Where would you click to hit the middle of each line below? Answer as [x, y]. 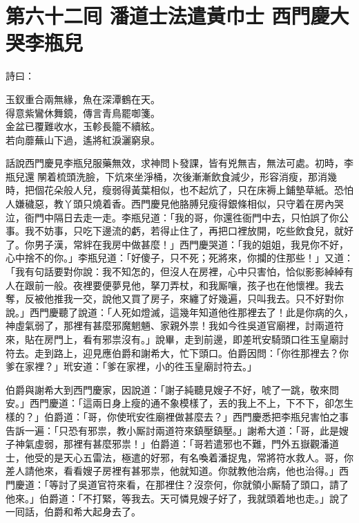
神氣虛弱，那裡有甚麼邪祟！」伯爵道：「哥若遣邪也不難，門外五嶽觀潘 [172, 444]
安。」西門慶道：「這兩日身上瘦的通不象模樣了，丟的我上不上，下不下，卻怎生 [179, 403]
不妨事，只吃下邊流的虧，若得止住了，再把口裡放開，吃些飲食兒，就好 [194, 231]
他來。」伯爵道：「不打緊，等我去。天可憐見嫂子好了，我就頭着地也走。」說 [172, 498]
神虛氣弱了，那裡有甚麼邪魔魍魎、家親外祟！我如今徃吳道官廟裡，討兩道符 [175, 325]
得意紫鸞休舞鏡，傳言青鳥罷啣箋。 [83, 112]
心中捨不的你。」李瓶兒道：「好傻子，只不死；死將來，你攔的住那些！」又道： [179, 258]
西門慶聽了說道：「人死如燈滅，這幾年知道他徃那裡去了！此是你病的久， [191, 312]
